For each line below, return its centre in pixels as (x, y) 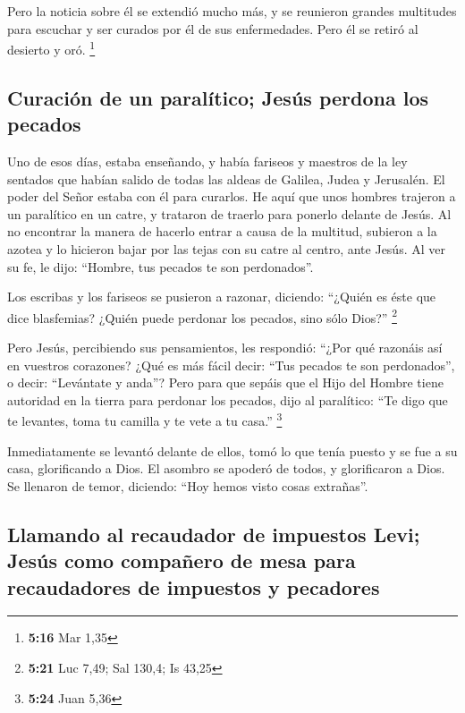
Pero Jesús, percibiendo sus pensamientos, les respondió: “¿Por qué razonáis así (225, 348)
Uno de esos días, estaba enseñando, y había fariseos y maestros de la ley (207, 161)
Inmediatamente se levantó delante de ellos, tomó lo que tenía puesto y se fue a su (232, 450)
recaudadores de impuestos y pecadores (194, 586)
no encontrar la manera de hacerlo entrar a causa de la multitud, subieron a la (222, 231)
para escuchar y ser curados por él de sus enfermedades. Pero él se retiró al (213, 28)
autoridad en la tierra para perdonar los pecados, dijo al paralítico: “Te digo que (228, 399)
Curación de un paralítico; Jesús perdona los (218, 97)
